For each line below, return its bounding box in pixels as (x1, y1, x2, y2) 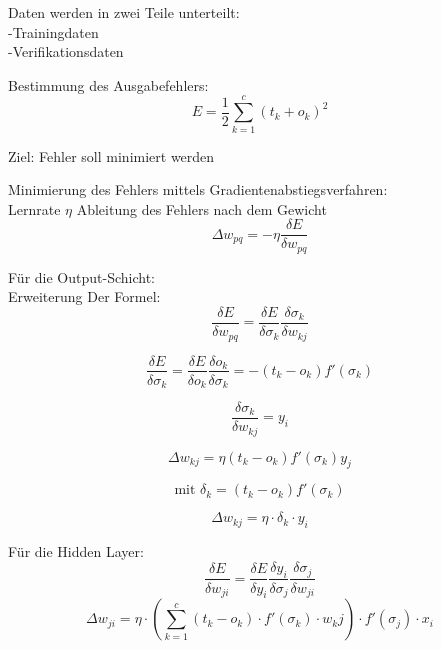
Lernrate (8, 198, 61, 219)
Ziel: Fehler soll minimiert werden (8, 145, 215, 166)
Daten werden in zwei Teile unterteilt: (8, 2, 240, 22)
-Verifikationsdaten (8, 41, 124, 62)
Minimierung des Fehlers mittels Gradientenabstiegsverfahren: (8, 179, 388, 200)
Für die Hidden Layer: (8, 541, 144, 562)
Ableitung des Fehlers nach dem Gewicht (76, 198, 327, 219)
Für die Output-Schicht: (8, 266, 155, 287)
